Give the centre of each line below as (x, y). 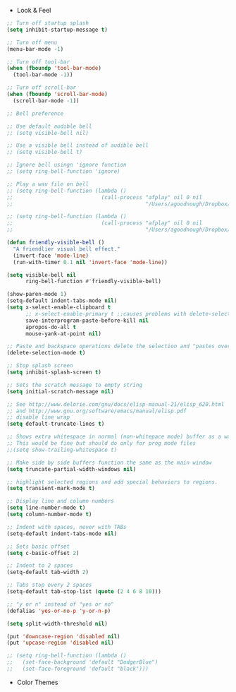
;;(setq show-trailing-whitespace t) (62, 450)
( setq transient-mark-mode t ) (51, 489)
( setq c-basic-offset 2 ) (43, 553)
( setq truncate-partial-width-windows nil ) (72, 469)
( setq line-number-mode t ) (46, 508)
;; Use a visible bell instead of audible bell (78, 145)
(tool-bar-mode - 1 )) (43, 75)
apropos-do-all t (51, 327)
